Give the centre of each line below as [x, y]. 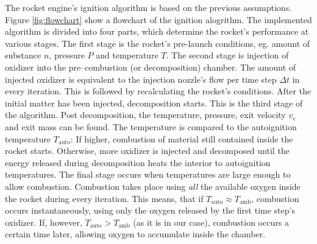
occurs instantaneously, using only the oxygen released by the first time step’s [150, 210]
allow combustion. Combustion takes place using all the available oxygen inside [153, 186]
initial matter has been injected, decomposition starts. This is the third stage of [154, 103]
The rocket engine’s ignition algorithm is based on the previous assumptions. [148, 7]
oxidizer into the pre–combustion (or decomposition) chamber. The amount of [151, 67]
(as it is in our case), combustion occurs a [211, 222]
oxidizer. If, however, [44, 222]
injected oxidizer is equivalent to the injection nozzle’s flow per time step [141, 79]
